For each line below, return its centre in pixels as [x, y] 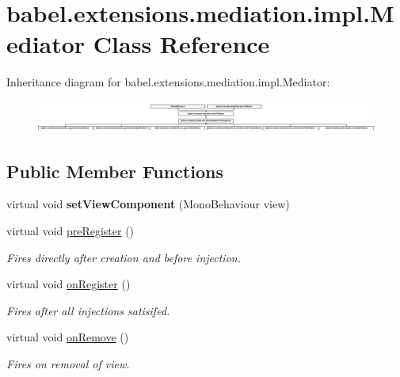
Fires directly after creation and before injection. [124, 257]
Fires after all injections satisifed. [88, 310]
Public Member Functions [115, 171]
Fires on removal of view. [68, 364]
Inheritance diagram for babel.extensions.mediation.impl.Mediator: [168, 82]
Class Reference [181, 44]
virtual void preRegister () [70, 231]
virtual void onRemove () [68, 337]
